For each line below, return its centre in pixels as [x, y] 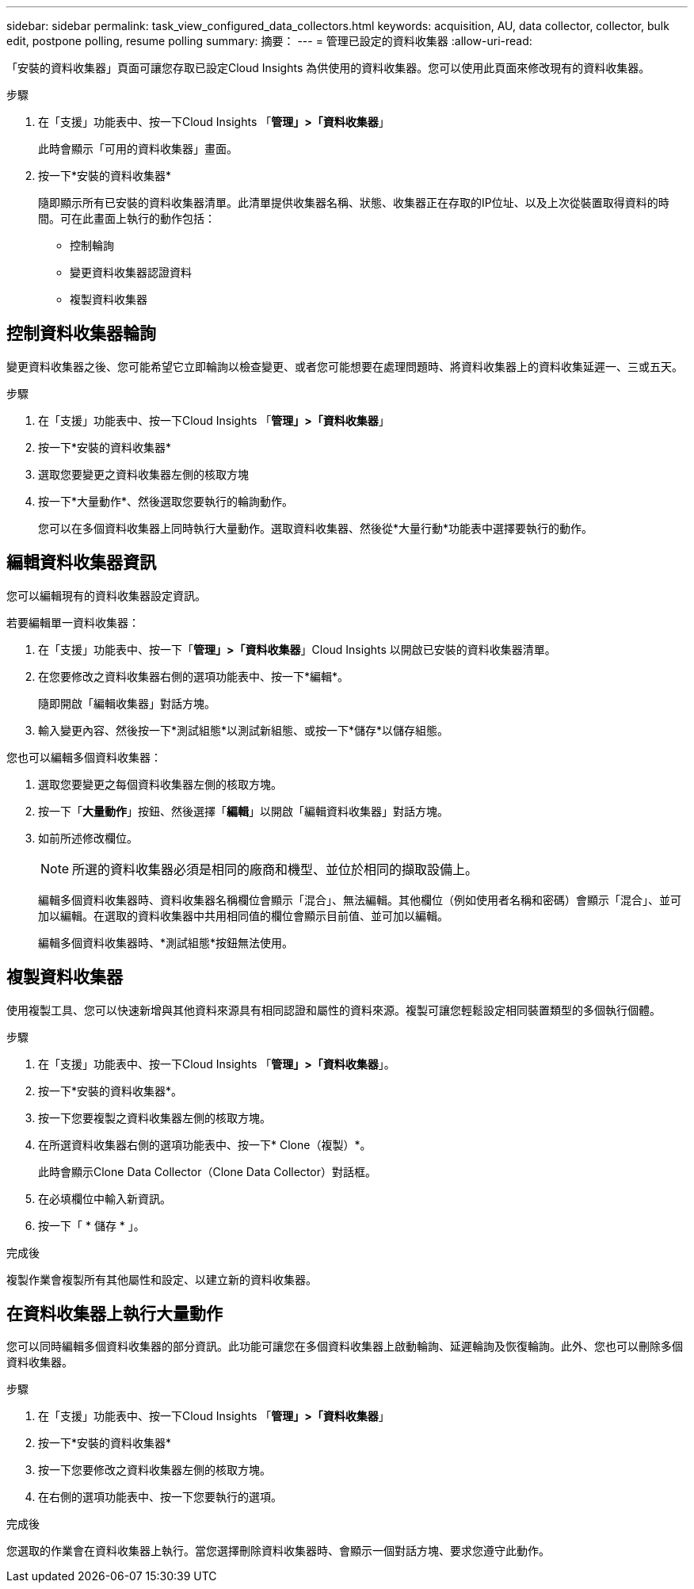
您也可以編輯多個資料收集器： [84, 757]
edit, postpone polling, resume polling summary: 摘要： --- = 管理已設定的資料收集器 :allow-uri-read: [269, 41]
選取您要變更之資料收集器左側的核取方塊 [143, 474]
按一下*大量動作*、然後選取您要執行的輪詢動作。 [166, 501]
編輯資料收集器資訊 [81, 563]
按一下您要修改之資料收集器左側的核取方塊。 [154, 1470]
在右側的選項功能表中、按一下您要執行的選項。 [160, 1497]
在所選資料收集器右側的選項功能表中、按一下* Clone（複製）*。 [205, 1144]
